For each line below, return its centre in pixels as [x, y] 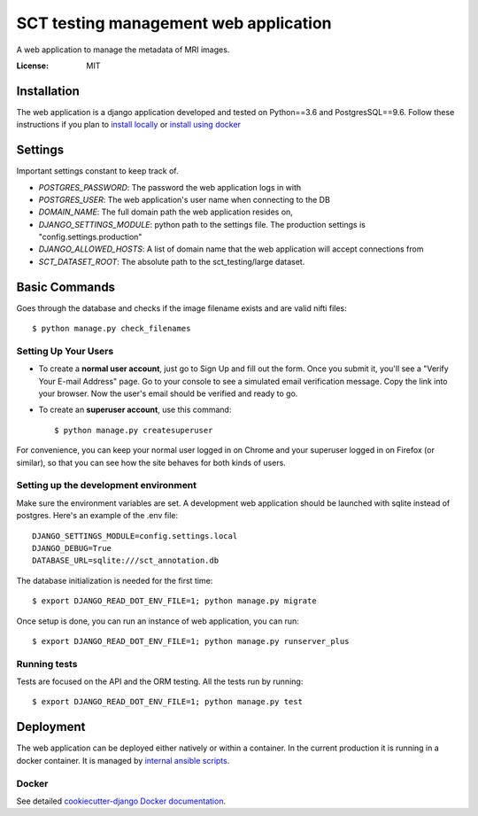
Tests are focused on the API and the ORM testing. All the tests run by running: [160, 681]
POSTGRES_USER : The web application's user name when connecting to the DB [185, 199]
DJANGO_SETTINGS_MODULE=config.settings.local [135, 536]
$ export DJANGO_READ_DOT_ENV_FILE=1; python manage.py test [167, 702]
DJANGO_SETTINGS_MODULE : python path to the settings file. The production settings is [202, 224]
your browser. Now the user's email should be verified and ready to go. [168, 393]
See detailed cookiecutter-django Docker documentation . [121, 801]
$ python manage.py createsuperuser [134, 430]
